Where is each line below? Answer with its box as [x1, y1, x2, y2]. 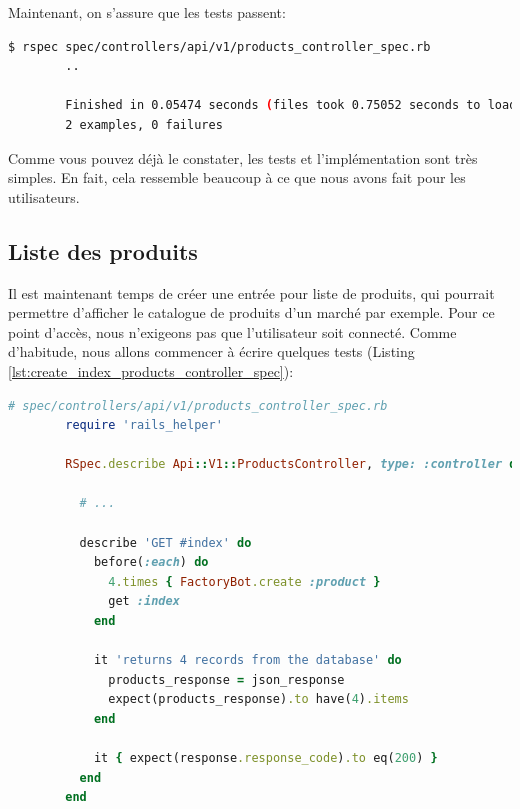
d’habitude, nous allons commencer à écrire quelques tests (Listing [8, 341, 415, 362]
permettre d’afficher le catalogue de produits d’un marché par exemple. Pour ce [8, 302, 495, 323]
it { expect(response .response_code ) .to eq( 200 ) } [93, 751, 438, 766]
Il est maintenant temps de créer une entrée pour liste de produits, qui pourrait [8, 282, 495, 303]
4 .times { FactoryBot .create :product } [108, 574, 381, 589]
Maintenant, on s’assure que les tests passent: [8, 2, 286, 22]
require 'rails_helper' [65, 418, 223, 433]
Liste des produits [8, 235, 198, 266]
